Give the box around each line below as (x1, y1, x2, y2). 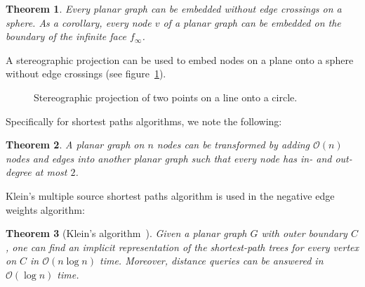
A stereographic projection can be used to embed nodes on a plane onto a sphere (6, 52, 354, 67)
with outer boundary (261, 226, 347, 241)
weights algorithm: (6, 202, 85, 217)
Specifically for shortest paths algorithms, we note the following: (6, 113, 282, 128)
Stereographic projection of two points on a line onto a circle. (34, 89, 298, 104)
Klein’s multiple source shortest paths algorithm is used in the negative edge (6, 188, 335, 203)
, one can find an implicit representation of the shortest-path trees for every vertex (6, 239, 359, 254)
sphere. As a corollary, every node (6, 15, 152, 30)
